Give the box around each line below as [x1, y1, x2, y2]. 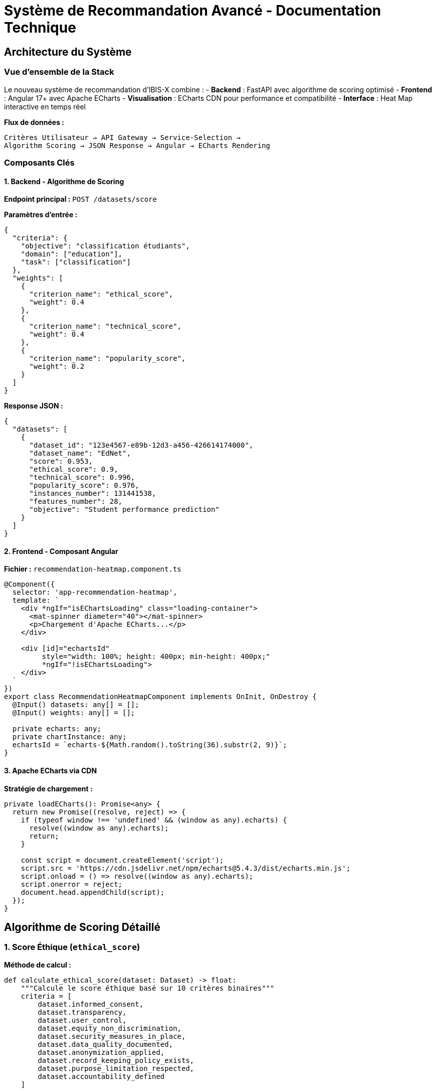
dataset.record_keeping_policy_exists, [38, 1056, 194, 1064]
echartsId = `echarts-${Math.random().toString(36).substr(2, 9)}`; [12, 741, 287, 749]
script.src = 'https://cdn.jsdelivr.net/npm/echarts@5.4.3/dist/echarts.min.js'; [21, 864, 351, 872]
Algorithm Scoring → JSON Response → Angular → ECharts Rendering [4, 141, 271, 150]
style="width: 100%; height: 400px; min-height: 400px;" [42, 652, 271, 661]
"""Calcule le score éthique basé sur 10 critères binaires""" [21, 984, 275, 992]
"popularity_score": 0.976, [29, 481, 139, 490]
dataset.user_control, [38, 1016, 127, 1024]
